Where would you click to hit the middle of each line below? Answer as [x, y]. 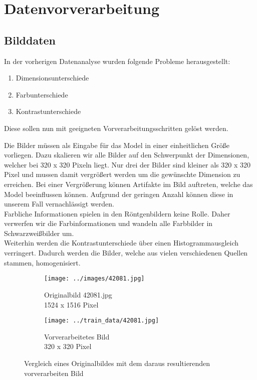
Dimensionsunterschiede [52, 78]
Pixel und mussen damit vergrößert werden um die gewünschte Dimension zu [122, 174]
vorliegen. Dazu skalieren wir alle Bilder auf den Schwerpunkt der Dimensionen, [127, 155]
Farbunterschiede [42, 94]
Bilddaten [30, 40]
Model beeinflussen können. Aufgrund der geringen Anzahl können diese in [119, 194]
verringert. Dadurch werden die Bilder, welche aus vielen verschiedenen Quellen [126, 253]
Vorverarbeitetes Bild [77, 336]
